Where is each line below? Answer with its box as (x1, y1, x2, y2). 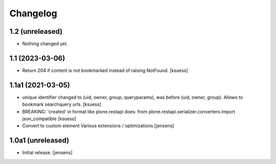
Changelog (9, 8, 57, 19)
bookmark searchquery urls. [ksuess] (22, 101, 102, 107)
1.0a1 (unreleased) (9, 136, 70, 145)
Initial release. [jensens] (22, 150, 73, 156)
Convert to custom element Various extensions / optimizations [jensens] (22, 123, 174, 129)
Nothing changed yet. (22, 41, 68, 47)
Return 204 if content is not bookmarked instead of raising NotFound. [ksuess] (22, 67, 189, 74)
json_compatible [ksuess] (22, 115, 76, 122)
